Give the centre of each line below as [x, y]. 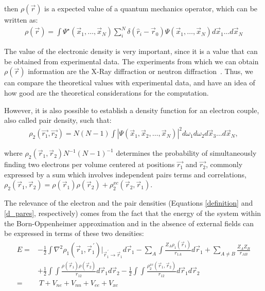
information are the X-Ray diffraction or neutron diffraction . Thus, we [140, 71]
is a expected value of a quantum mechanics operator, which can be [151, 8]
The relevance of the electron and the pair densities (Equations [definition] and [129, 203]
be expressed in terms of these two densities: [74, 233]
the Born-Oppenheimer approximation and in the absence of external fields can [129, 223]
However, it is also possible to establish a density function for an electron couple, [132, 110]
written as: [21, 20]
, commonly [224, 164]
